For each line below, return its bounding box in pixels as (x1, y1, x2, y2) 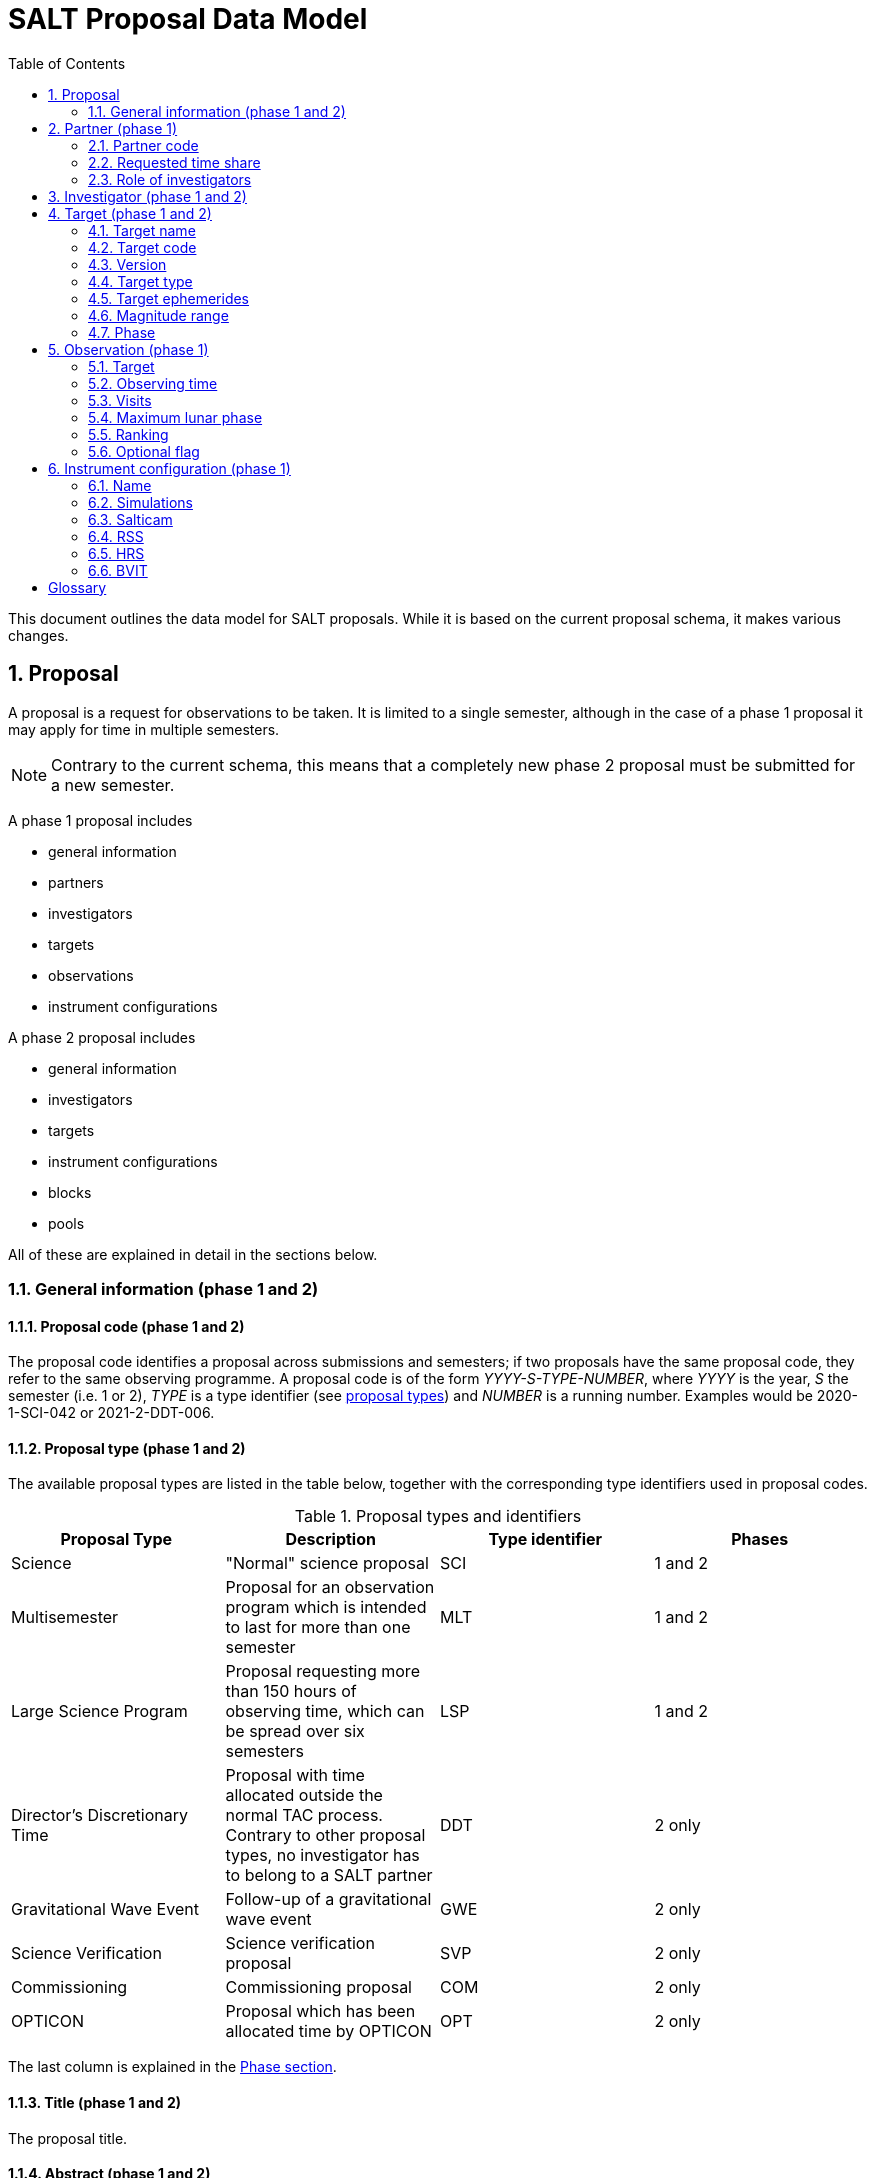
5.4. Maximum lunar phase (88, 408, 263, 426)
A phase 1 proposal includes (8, 811, 193, 829)
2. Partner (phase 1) (48, 119, 178, 137)
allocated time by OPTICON (225, 2021, 432, 2042)
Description (285, 1529, 376, 1550)
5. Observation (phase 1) (48, 340, 209, 358)
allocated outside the (225, 1785, 383, 1806)
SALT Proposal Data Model (8, 2, 368, 36)
